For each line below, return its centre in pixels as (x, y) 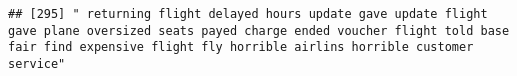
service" (37, 63)
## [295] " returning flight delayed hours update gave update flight (248, 14)
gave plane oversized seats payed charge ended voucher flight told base (259, 30)
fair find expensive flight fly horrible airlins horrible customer (241, 47)
